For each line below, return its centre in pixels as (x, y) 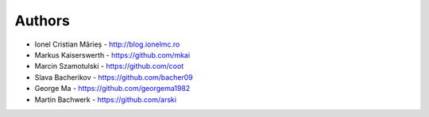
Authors (43, 21)
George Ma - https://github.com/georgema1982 (112, 89)
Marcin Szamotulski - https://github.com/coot (109, 66)
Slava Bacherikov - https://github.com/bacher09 (114, 77)
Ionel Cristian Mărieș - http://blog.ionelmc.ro (107, 44)
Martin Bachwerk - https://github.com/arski (105, 100)
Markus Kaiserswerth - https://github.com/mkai (112, 55)
